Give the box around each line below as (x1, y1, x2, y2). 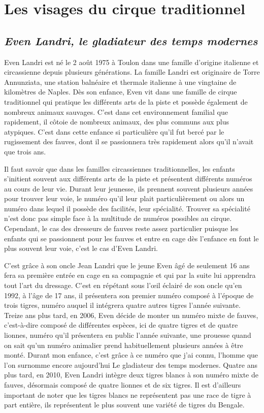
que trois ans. (4, 146, 46, 156)
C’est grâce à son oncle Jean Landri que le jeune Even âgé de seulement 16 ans (4, 260, 250, 270)
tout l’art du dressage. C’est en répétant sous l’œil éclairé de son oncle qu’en (4, 280, 242, 291)
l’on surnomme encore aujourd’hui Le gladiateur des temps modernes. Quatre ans (4, 359, 257, 370)
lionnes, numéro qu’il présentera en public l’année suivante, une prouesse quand (4, 330, 251, 340)
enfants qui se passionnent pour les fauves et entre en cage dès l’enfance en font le (4, 233, 259, 243)
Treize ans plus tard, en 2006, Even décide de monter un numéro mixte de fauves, (4, 309, 258, 320)
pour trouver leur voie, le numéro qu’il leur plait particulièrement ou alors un (4, 193, 245, 204)
